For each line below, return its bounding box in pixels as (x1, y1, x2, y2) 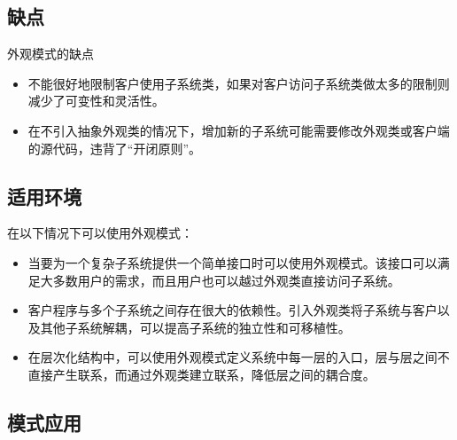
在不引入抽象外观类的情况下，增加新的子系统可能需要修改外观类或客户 (27, 121, 438, 139)
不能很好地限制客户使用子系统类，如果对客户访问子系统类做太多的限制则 (27, 74, 450, 92)
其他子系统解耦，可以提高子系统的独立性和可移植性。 (40, 318, 351, 336)
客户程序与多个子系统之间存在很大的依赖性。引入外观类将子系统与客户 (27, 301, 438, 319)
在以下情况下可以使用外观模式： (7, 224, 193, 242)
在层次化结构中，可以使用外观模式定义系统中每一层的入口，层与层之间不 (27, 348, 450, 366)
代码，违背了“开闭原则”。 (52, 138, 202, 157)
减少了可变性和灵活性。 (27, 91, 165, 110)
